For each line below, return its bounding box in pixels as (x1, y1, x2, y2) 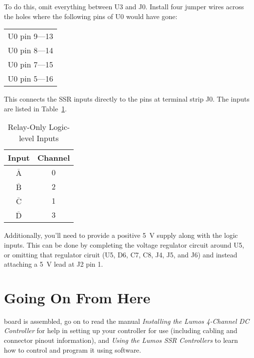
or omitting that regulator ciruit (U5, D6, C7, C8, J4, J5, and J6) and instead (4, 249, 237, 259)
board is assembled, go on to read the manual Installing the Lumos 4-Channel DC (4, 316, 250, 326)
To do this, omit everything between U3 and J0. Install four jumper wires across (4, 1, 244, 11)
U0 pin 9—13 (8, 30, 53, 42)
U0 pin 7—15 (8, 59, 53, 70)
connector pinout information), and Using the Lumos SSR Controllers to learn (4, 335, 238, 345)
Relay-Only (8, 121, 46, 133)
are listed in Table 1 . (4, 103, 67, 113)
